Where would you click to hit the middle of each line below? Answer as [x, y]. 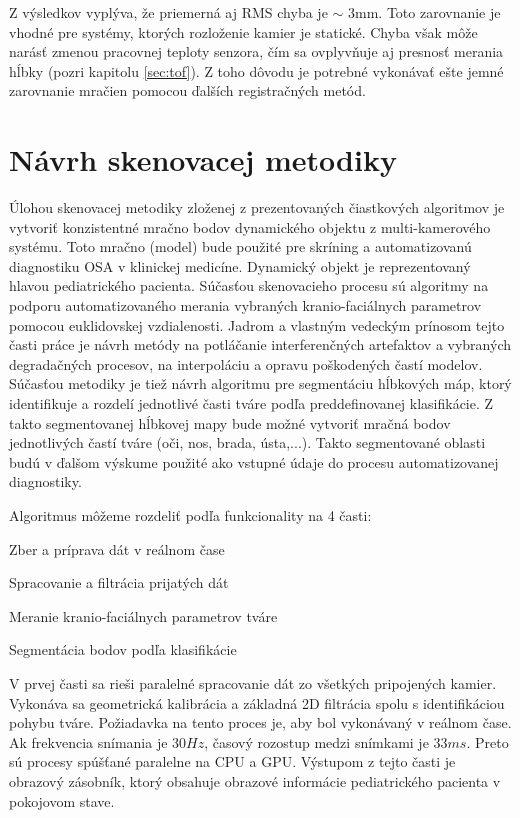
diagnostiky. [45, 481]
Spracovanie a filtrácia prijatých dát [119, 582]
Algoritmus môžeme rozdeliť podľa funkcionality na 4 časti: [190, 515]
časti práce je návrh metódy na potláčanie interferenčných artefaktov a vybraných [260, 344]
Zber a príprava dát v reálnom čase [117, 548]
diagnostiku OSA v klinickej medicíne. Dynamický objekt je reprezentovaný [240, 265]
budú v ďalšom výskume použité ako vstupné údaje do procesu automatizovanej [254, 461]
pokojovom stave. [62, 800]
